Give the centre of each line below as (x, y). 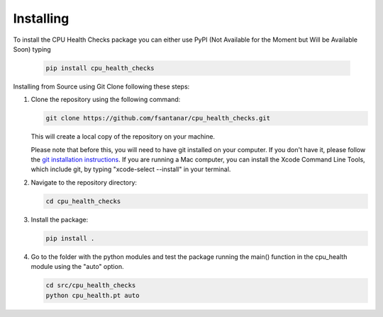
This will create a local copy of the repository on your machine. (123, 137)
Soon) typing (32, 49)
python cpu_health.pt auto (93, 295)
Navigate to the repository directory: (84, 182)
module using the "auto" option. (77, 267)
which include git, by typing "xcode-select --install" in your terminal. (131, 169)
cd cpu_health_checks (83, 201)
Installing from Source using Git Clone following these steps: (101, 86)
